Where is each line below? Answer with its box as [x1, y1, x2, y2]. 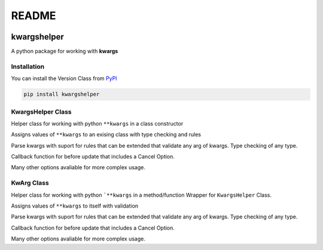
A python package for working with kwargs [11, 48, 118, 55]
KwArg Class [11, 179, 49, 187]
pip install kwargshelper [23, 91, 100, 98]
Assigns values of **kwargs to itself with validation [11, 202, 139, 209]
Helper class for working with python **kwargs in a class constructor [11, 120, 184, 127]
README [11, 9, 56, 22]
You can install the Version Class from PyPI [11, 75, 117, 82]
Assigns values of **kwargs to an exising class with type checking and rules [11, 131, 202, 138]
